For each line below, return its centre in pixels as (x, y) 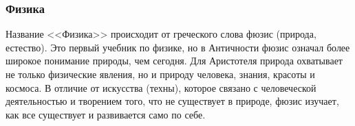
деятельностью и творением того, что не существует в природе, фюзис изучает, (172, 101)
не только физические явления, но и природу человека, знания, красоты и (160, 74)
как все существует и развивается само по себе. (106, 114)
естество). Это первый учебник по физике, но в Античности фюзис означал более (178, 47)
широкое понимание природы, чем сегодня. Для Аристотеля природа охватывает (174, 61)
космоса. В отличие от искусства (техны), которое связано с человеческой (161, 87)
